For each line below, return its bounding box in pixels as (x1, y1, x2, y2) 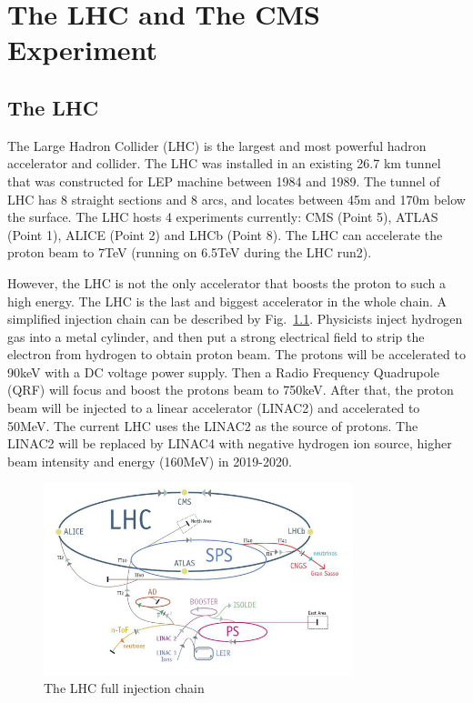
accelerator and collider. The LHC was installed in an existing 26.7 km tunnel (7, 154, 441, 173)
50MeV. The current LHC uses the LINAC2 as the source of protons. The (7, 416, 418, 435)
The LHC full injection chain (44, 678, 205, 697)
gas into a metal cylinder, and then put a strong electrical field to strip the (7, 326, 425, 346)
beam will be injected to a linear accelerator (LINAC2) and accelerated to (7, 398, 420, 417)
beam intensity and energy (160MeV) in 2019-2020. (7, 451, 292, 470)
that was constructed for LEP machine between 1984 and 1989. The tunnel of (7, 171, 440, 190)
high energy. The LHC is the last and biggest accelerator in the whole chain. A (7, 291, 448, 310)
